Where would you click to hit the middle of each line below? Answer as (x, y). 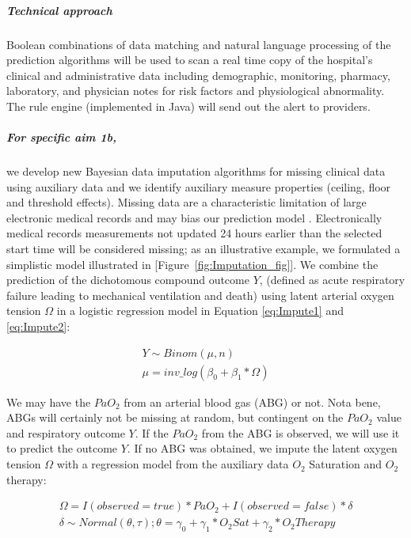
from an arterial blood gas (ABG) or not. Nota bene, (252, 402)
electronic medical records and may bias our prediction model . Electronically (194, 217)
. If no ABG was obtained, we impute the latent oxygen (262, 448)
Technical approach (59, 10)
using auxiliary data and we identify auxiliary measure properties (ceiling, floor (199, 186)
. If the (152, 432)
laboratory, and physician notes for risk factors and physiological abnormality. (196, 91)
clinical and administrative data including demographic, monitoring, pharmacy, (198, 75)
